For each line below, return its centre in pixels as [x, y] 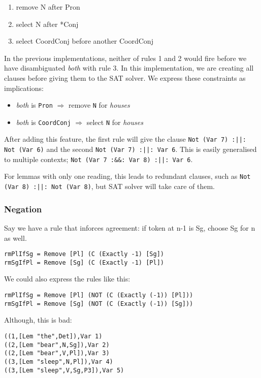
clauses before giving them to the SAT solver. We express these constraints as [125, 77]
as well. [15, 238]
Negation [23, 209]
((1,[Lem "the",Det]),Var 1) [53, 336]
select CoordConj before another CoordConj [85, 41]
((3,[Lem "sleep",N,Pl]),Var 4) [59, 361]
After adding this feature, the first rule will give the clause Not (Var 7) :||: [125, 139]
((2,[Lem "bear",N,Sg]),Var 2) [57, 345]
